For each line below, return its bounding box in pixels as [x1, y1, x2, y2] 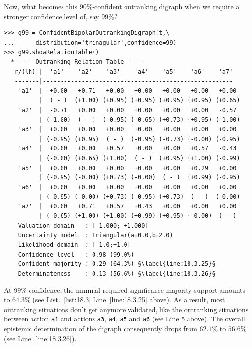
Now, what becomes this [4, 1, 78, 11]
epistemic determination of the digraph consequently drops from [4, 323, 197, 334]
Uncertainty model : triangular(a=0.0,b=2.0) [18, 231, 173, 239]
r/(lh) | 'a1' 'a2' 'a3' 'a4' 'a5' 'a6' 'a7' [14, 68, 233, 75]
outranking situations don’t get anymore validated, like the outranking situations [4, 304, 249, 314]
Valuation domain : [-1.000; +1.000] [18, 222, 149, 230]
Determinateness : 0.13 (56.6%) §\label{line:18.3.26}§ [18, 270, 216, 278]
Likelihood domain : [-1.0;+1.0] [18, 241, 131, 249]
